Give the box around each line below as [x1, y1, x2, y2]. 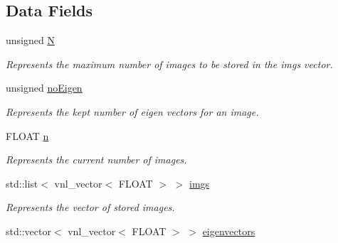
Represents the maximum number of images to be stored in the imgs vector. [6, 56, 333, 71]
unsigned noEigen [6, 80, 83, 95]
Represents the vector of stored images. [6, 200, 175, 215]
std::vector [6, 223, 51, 238]
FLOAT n [6, 128, 49, 143]
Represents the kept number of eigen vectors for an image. [6, 104, 259, 119]
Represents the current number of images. [6, 152, 187, 167]
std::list [6, 175, 38, 190]
